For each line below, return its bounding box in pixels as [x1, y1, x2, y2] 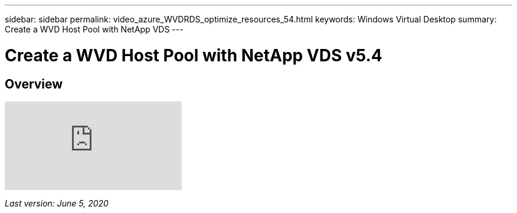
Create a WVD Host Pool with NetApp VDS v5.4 [5, 45, 382, 65]
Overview [5, 76, 63, 91]
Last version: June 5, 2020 [5, 198, 109, 208]
